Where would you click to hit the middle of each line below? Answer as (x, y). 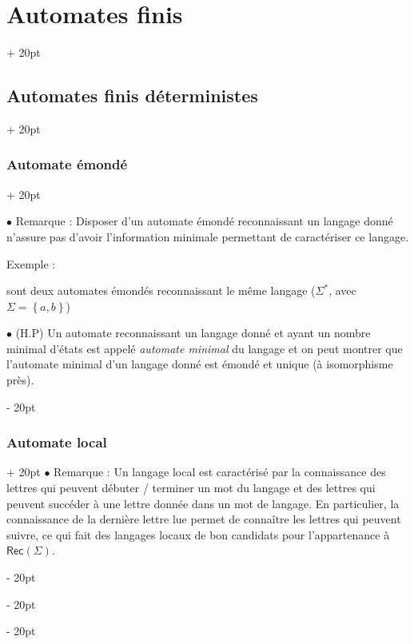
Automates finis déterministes (132, 95)
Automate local (57, 442)
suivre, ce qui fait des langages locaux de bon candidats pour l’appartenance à (198, 534)
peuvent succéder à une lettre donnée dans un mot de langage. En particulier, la (203, 503)
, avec (342, 290)
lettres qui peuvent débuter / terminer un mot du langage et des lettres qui (191, 488)
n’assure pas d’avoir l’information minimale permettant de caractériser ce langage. (208, 236)
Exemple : (31, 263)
